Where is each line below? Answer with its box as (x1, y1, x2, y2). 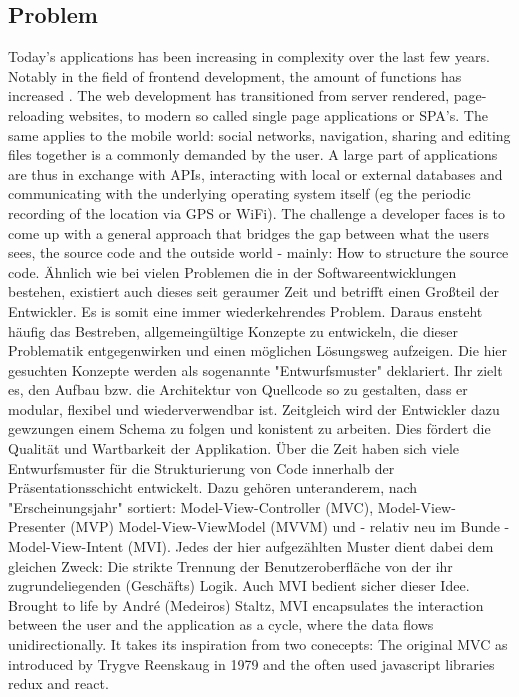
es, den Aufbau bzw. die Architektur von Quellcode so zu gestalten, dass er (8, 379, 468, 400)
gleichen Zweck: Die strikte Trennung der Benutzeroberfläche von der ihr (8, 555, 453, 576)
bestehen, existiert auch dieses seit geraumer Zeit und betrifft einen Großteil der (8, 281, 500, 302)
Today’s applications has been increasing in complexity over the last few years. (8, 46, 491, 67)
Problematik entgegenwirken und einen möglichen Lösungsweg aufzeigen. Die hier (8, 340, 508, 361)
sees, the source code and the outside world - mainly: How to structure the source (8, 242, 509, 263)
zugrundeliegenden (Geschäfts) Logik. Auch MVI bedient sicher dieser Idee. (8, 575, 470, 596)
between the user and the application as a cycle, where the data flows (8, 614, 434, 635)
